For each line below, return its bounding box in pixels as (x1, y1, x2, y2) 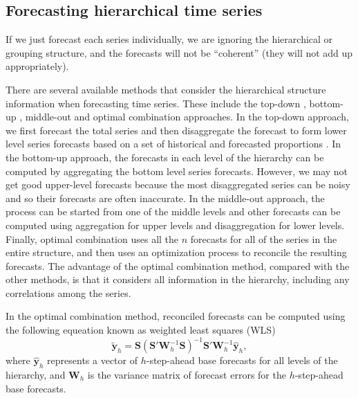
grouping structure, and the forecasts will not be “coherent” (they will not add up (6, 45, 353, 60)
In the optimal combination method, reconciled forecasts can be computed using (6, 309, 346, 323)
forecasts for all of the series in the (190, 231, 337, 246)
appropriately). (6, 59, 69, 73)
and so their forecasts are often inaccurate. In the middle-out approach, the (6, 190, 325, 205)
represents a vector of (47, 353, 138, 368)
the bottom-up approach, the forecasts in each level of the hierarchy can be (6, 150, 324, 164)
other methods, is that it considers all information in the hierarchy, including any (6, 272, 350, 287)
